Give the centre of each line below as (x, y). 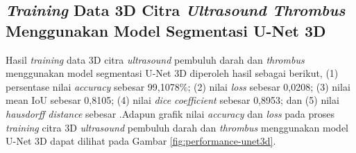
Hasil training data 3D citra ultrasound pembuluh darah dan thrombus (155, 59)
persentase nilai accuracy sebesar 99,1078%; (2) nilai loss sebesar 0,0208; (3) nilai (178, 86)
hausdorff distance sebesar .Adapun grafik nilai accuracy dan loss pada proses (170, 113)
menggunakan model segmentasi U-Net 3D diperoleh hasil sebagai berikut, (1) (172, 73)
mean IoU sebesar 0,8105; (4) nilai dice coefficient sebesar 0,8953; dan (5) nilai (172, 100)
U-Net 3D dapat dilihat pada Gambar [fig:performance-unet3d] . (141, 141)
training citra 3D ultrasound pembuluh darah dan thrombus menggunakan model (177, 127)
